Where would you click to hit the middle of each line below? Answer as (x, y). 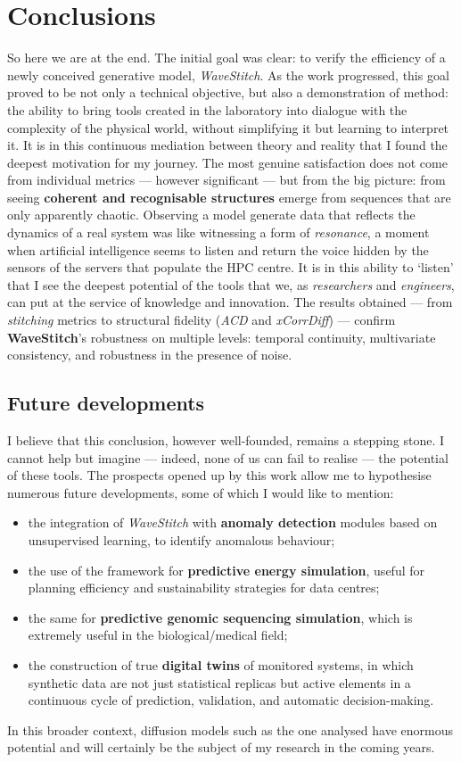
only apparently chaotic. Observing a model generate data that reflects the (211, 215)
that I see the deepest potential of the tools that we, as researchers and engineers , (231, 284)
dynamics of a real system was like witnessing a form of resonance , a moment (218, 232)
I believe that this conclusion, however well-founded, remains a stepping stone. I (226, 440)
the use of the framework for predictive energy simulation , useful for (226, 570)
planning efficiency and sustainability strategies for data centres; (204, 588)
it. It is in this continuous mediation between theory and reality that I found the (227, 145)
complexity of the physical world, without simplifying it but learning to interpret (228, 127)
